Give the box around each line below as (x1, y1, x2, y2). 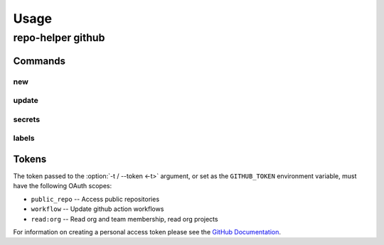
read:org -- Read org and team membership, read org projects (31, 214, 218, 223)
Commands (13, 55, 66, 67)
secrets (13, 114, 41, 124)
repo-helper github (13, 31, 105, 44)
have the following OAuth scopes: (13, 182, 112, 190)
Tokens (13, 153, 47, 165)
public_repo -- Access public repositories (31, 195, 160, 203)
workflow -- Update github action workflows (31, 205, 164, 213)
